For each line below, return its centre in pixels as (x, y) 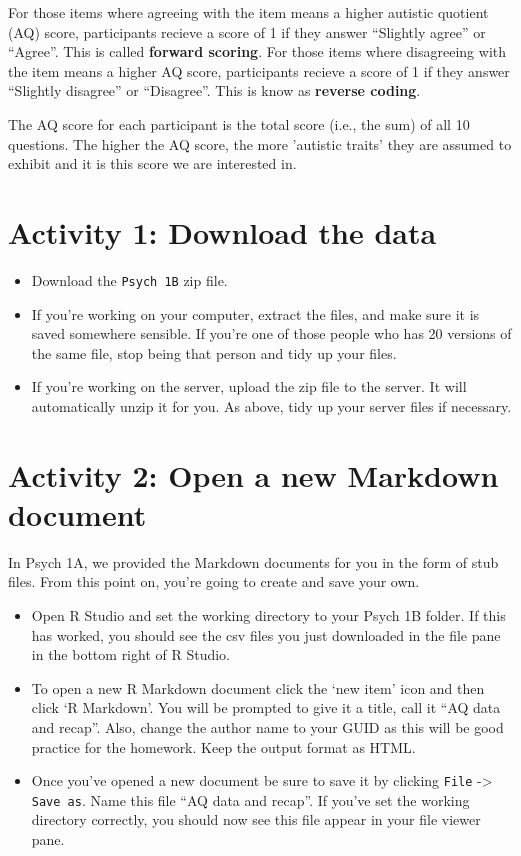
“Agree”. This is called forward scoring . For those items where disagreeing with (257, 51)
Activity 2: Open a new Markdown (253, 474)
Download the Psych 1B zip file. (129, 279)
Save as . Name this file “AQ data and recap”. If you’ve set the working (250, 799)
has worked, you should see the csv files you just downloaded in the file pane (266, 634)
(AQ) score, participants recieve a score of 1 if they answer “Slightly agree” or (247, 31)
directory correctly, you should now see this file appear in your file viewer (256, 819)
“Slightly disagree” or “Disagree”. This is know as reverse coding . (214, 90)
